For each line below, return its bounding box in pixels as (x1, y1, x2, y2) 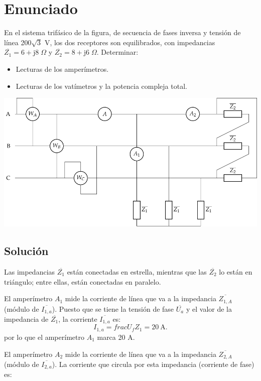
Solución (4, 243, 49, 259)
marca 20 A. (97, 331, 135, 342)
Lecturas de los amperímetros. (16, 63, 109, 74)
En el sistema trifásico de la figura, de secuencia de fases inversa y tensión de (4, 27, 241, 38)
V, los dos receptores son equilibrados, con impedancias (44, 37, 215, 47)
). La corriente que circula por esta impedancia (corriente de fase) (52, 358, 254, 369)
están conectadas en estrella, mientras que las (67, 266, 207, 277)
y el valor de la (186, 303, 232, 314)
